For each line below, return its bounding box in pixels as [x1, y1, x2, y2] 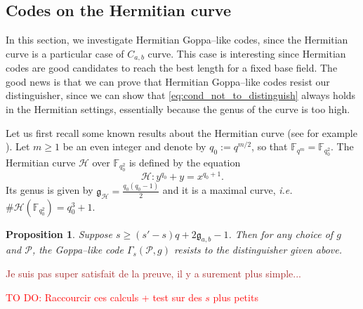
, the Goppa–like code [32, 242, 124, 257]
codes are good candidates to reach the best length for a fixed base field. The [6, 60, 338, 75]
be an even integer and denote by [62, 139, 206, 154]
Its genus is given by [6, 183, 93, 197]
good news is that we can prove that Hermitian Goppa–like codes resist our [6, 74, 330, 88]
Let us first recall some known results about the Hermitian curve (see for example [6, 125, 357, 140]
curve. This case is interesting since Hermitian [147, 46, 346, 60]
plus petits [213, 289, 258, 304]
